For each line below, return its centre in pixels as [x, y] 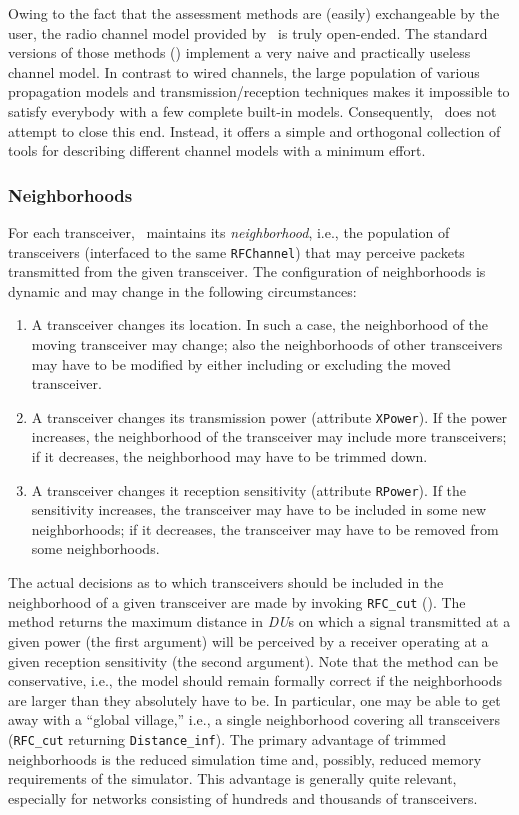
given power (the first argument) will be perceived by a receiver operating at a [248, 640]
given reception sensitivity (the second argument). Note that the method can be [253, 660]
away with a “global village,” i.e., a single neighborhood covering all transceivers [254, 719]
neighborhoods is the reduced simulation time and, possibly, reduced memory [245, 758]
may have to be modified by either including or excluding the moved [241, 363]
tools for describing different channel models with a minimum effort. [217, 150]
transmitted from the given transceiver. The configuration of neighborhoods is [247, 271]
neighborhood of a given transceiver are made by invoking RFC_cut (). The [237, 601]
